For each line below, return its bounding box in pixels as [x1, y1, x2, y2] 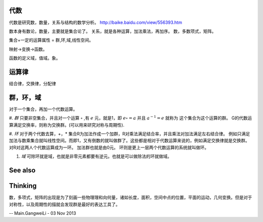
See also [9, 166, 36, 175]
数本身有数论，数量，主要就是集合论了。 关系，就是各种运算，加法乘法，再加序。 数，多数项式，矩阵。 [9, 28, 216, 34]
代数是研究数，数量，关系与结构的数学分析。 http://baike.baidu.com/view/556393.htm [9, 19, 182, 25]
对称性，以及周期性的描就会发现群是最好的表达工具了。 [9, 201, 120, 207]
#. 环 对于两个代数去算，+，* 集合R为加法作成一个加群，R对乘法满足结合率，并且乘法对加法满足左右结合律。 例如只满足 [9, 131, 250, 137]
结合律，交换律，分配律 [9, 80, 56, 86]
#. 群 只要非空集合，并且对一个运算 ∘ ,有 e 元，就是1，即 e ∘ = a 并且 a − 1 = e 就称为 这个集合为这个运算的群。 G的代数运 [9, 114, 252, 121]
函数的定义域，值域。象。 [9, 55, 60, 61]
